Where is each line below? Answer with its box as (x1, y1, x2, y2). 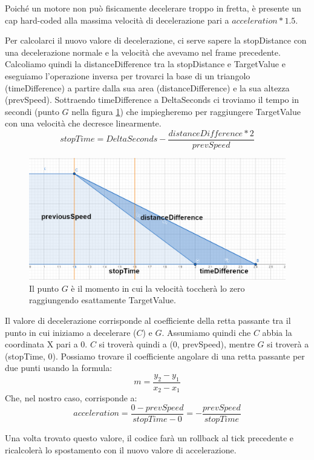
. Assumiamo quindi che (162, 326, 251, 338)
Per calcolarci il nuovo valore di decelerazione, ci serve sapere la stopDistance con (5, 34, 307, 47)
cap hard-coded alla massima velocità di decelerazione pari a (5, 13, 229, 26)
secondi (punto (5, 105, 59, 117)
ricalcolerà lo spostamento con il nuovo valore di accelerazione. (5, 443, 237, 456)
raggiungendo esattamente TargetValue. (29, 294, 176, 306)
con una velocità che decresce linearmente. (5, 117, 162, 130)
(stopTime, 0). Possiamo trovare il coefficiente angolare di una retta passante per (5, 349, 305, 362)
